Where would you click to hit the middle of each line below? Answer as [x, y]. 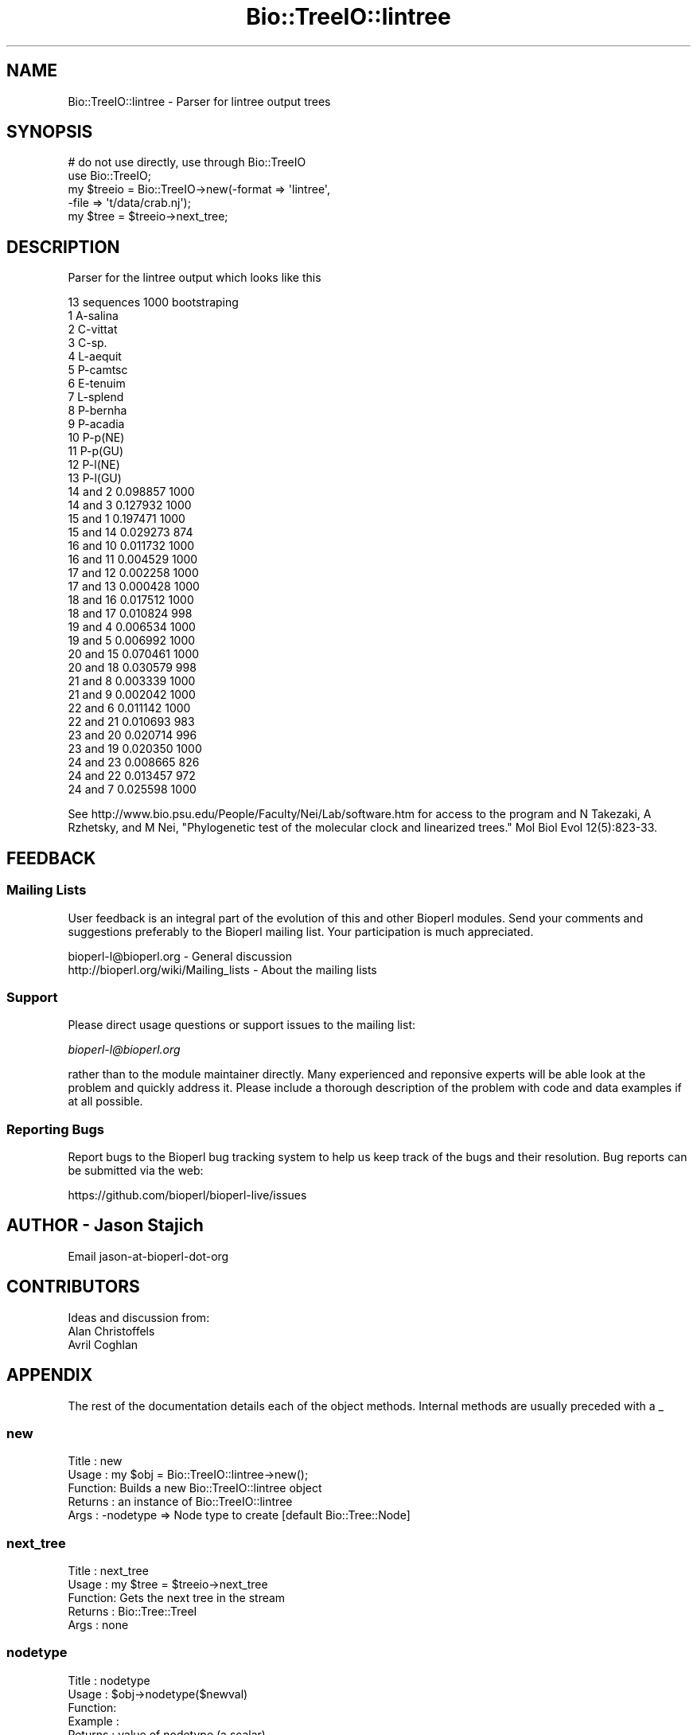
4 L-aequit [95, 357]
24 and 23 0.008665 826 [134, 762]
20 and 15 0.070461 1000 [134, 654]
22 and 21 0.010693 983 [131, 722]
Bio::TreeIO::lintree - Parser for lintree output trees [199, 101]
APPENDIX [50, 1375]
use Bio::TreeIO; [109, 176]
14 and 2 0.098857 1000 [131, 492]
